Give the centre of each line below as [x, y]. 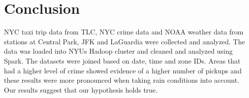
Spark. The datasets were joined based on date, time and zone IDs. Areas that [122, 60]
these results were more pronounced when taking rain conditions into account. [122, 80]
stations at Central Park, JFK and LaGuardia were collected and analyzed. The [124, 41]
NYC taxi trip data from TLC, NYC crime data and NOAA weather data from [124, 32]
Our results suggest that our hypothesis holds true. [81, 89]
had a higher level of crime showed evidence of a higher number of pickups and [123, 70]
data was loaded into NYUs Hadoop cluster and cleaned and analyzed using [118, 51]
